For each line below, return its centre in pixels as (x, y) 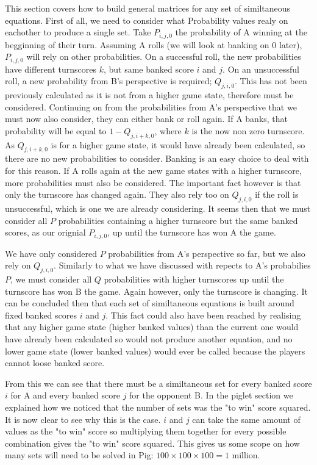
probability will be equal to (56, 130)
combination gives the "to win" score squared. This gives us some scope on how (152, 443)
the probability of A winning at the (241, 32)
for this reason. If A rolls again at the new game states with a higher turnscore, (153, 171)
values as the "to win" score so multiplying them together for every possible (146, 431)
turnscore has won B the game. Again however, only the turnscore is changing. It (156, 291)
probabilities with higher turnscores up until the (194, 279)
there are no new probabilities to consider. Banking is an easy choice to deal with (157, 158)
